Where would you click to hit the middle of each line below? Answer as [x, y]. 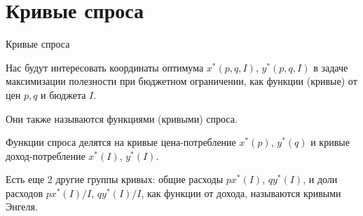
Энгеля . [22, 207]
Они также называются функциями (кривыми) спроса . [122, 118]
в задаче [331, 67]
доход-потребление [46, 155]
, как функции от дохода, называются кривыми [241, 193]
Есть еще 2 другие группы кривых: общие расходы [115, 179]
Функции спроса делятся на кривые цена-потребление [121, 142]
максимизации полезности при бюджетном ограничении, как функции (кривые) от [181, 81]
